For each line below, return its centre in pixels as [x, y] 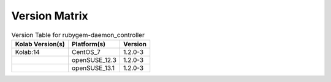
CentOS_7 [86, 52]
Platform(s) [88, 44]
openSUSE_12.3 [94, 60]
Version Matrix [50, 16]
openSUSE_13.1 [93, 68]
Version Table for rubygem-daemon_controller [78, 35]
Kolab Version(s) [40, 44]
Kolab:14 [27, 52]
